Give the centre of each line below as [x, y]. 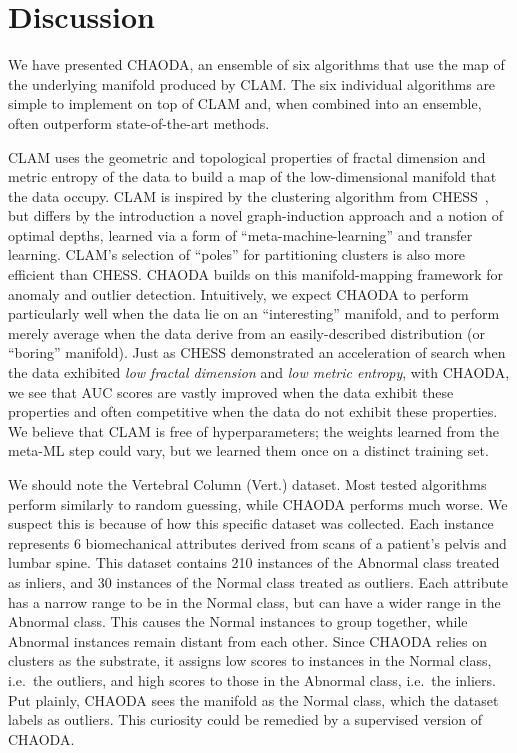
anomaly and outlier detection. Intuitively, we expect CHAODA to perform [238, 293]
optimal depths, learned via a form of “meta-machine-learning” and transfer [240, 234]
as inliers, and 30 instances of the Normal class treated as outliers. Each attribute [258, 581]
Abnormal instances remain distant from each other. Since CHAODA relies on [248, 640]
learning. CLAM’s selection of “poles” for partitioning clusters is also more [237, 254]
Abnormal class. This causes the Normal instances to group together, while [238, 621]
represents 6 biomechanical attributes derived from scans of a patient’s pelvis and [257, 542]
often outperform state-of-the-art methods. [139, 122]
